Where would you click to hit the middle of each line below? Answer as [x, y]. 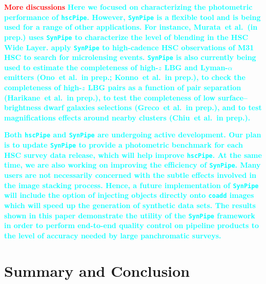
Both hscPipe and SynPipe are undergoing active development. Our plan [133, 135]
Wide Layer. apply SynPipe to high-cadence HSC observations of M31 [129, 47]
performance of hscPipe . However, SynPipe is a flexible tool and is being [132, 17]
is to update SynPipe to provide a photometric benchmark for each [124, 145]
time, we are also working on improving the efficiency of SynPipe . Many [132, 165]
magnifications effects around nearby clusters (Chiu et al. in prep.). [127, 117]
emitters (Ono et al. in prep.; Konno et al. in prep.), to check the [125, 77]
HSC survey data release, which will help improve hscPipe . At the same [133, 155]
